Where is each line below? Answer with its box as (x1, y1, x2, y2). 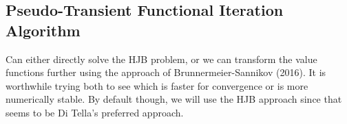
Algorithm (6, 19, 81, 40)
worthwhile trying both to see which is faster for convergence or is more (6, 78, 308, 92)
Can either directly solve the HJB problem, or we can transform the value (6, 51, 317, 66)
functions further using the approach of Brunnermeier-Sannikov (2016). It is (6, 65, 326, 79)
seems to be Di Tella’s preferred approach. (6, 105, 184, 119)
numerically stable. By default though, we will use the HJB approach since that (6, 92, 342, 106)
